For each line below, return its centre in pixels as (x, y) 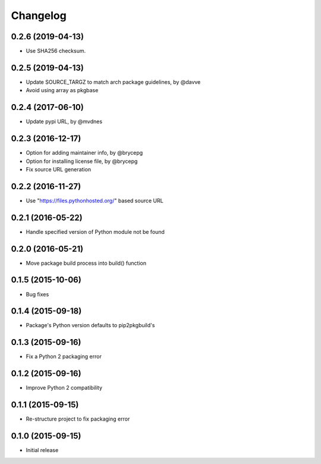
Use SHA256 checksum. (56, 51)
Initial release (42, 450)
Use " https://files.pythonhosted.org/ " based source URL (95, 200)
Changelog (39, 15)
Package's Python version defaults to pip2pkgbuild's (90, 325)
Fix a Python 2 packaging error (64, 356)
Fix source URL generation (59, 169)
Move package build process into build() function (86, 263)
